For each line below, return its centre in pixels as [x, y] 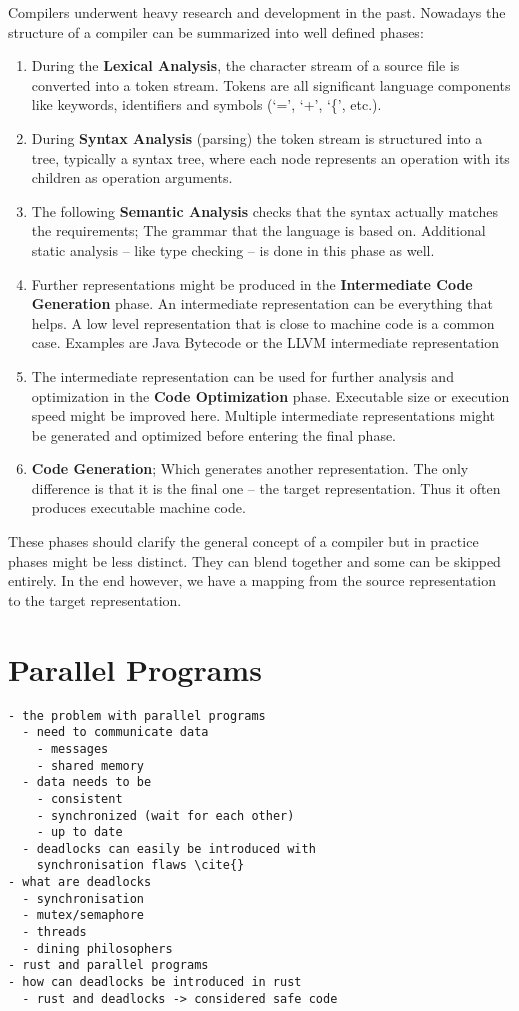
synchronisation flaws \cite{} [140, 865]
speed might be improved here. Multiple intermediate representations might [263, 415]
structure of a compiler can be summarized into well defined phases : [216, 31]
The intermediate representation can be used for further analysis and [242, 375]
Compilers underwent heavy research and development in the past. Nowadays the [257, 12]
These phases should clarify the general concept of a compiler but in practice [243, 541]
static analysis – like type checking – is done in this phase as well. [233, 249]
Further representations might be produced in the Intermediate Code [252, 283]
